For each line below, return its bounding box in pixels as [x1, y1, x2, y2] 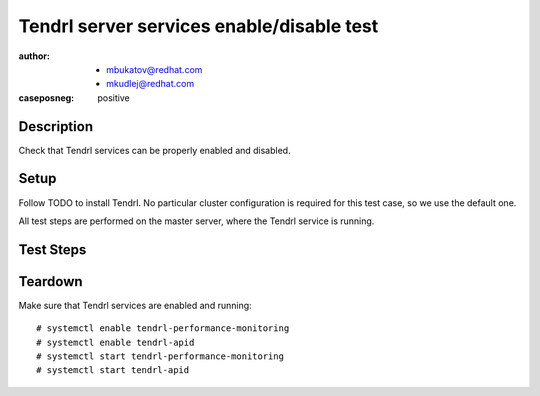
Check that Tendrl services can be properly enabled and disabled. [18, 144, 291, 156]
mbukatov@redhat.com [106, 63, 203, 75]
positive [97, 91, 130, 104]
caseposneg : [18, 91, 75, 104]
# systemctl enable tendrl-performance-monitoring [36, 323, 290, 334]
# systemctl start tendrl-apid [36, 365, 190, 376]
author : [18, 50, 50, 62]
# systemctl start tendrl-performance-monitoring [36, 351, 285, 362]
